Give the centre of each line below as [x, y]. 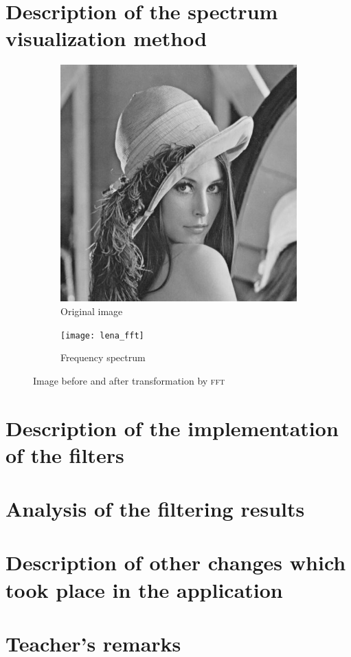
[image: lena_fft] [102, 335]
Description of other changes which [176, 562]
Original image [92, 311]
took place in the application [144, 589]
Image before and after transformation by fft [129, 380]
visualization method [106, 38]
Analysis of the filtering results [155, 509]
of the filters [65, 454]
